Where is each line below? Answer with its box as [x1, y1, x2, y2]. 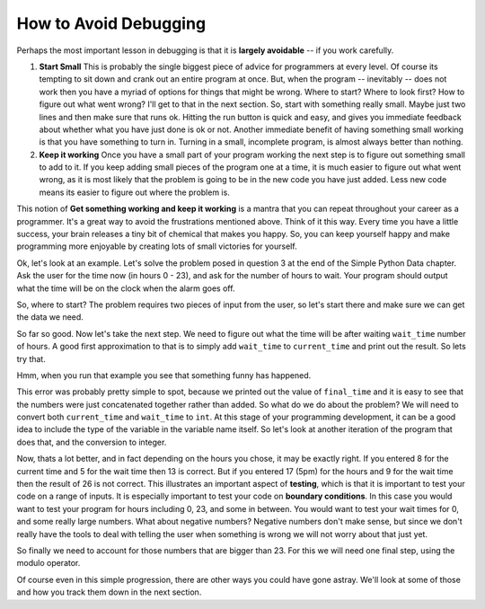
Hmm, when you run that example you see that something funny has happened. [16, 369, 312, 381]
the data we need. [16, 312, 84, 322]
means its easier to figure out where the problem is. [39, 187, 231, 198]
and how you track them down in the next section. [16, 587, 202, 597]
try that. [16, 353, 47, 364]
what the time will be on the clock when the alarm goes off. [16, 283, 235, 294]
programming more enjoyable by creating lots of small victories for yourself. [16, 241, 297, 252]
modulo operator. [16, 558, 81, 569]
